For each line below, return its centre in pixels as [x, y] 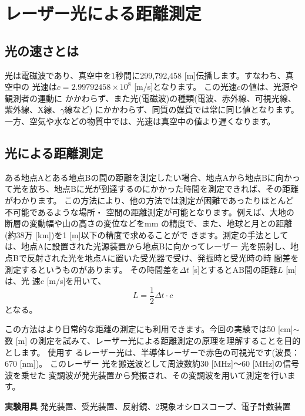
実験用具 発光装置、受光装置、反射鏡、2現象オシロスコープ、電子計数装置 [148, 406]
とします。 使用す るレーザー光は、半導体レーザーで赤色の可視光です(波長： [152, 352]
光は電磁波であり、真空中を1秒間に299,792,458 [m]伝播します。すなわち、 [145, 75]
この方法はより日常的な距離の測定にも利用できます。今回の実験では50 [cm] [149, 329]
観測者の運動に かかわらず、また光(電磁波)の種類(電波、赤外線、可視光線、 [150, 98]
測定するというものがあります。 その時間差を [92, 269]
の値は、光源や [269, 87]
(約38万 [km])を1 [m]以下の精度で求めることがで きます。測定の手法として [147, 234]
